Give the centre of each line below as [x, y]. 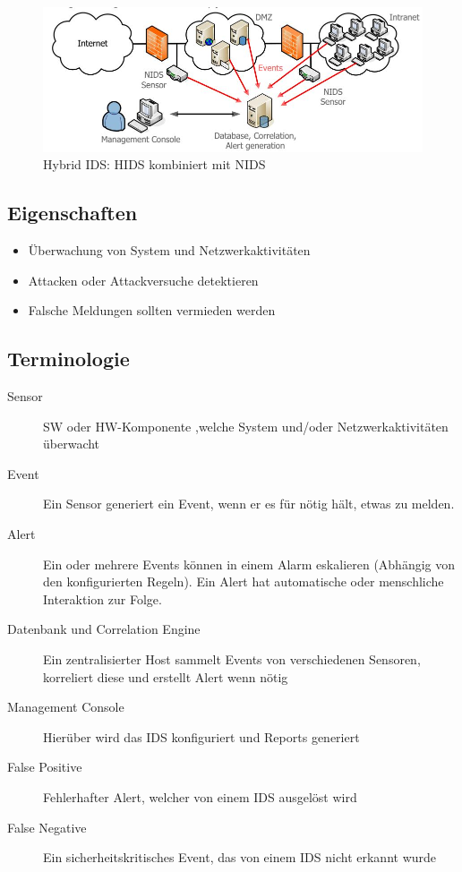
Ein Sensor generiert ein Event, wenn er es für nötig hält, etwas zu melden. [249, 504]
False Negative [47, 827]
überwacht [72, 444]
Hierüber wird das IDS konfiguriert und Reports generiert [201, 736]
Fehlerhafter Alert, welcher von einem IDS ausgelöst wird [200, 796]
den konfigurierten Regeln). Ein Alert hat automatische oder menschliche [244, 581]
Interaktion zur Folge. [103, 598]
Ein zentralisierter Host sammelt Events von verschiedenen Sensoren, [232, 659]
